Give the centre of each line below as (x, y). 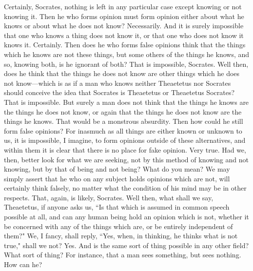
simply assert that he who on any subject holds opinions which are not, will (117, 178)
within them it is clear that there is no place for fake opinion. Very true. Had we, (125, 149)
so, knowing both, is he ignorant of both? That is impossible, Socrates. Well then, (126, 64)
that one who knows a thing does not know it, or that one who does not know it (124, 35)
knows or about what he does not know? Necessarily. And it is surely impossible (124, 26)
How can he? (23, 264)
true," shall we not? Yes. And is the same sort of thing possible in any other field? (126, 245)
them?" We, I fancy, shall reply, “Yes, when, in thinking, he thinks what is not (121, 236)
